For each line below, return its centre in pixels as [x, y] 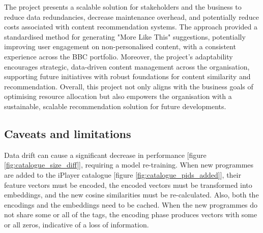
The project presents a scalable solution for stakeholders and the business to [123, 7]
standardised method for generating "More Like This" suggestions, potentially [125, 36]
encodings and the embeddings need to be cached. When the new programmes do [131, 204]
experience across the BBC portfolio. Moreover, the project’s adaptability [119, 56]
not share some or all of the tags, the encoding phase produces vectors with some [131, 214]
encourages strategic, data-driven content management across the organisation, [127, 66]
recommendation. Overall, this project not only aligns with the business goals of [129, 86]
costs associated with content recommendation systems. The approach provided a [131, 27]
